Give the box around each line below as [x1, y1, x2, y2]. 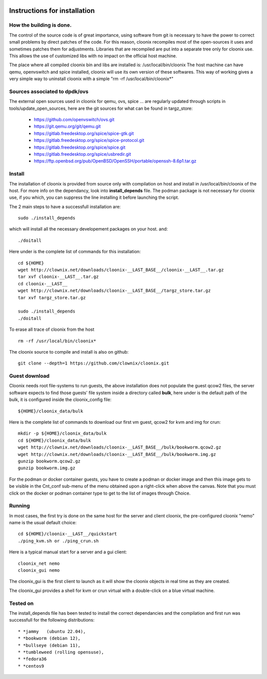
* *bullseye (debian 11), [18, 642, 81, 648]
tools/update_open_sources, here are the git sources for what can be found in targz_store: [9, 105, 193, 111]
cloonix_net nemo [18, 560, 60, 566]
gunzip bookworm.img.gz [18, 465, 76, 471]
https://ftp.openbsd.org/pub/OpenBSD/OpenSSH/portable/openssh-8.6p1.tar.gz [34, 158, 197, 164]
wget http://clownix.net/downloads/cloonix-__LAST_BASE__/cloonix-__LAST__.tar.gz [18, 267, 224, 273]
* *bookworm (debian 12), [18, 635, 81, 641]
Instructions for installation [9, 6, 95, 15]
